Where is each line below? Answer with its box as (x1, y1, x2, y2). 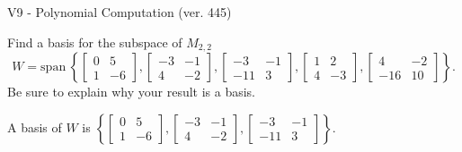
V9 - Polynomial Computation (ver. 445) (7, 3, 232, 21)
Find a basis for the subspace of (7, 32, 182, 51)
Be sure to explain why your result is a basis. (7, 82, 256, 101)
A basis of (7, 117, 62, 136)
